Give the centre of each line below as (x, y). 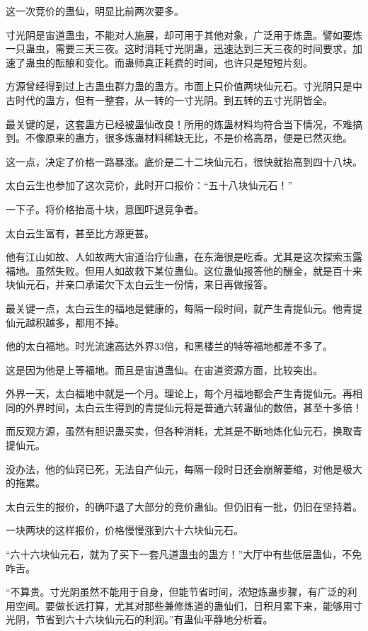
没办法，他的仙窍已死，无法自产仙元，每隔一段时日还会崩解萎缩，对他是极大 (184, 468)
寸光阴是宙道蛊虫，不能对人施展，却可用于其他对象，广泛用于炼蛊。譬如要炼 (184, 34)
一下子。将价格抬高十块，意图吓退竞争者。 (105, 209)
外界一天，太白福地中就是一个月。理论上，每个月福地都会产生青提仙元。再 (179, 393)
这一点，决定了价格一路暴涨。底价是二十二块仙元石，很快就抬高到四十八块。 (184, 161)
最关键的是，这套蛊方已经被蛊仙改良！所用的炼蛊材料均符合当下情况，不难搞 (184, 124)
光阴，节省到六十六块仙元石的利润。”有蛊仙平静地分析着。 (139, 619)
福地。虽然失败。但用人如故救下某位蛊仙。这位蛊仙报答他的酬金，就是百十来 (184, 270)
